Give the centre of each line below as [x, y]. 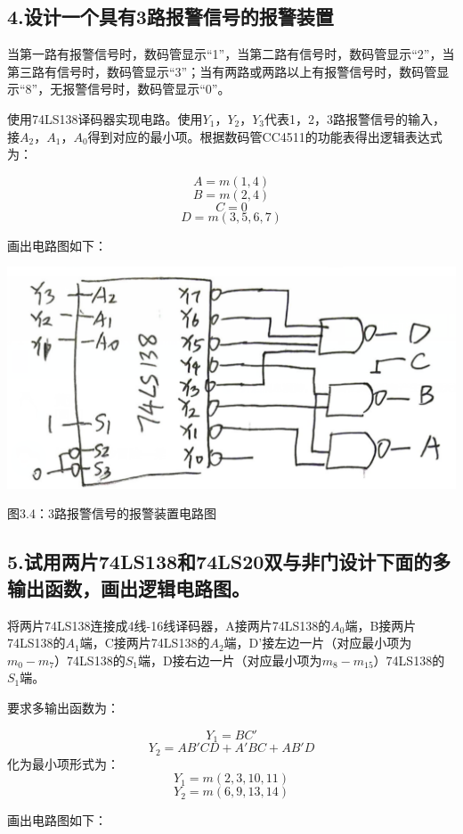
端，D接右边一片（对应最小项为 [230, 660]
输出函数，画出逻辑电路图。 [129, 587]
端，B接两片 [381, 625]
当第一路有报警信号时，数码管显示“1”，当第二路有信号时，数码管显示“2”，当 [231, 54]
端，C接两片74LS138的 [145, 643]
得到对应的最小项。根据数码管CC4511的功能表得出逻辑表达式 [265, 136]
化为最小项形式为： [63, 763]
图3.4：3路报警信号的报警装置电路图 [112, 513]
